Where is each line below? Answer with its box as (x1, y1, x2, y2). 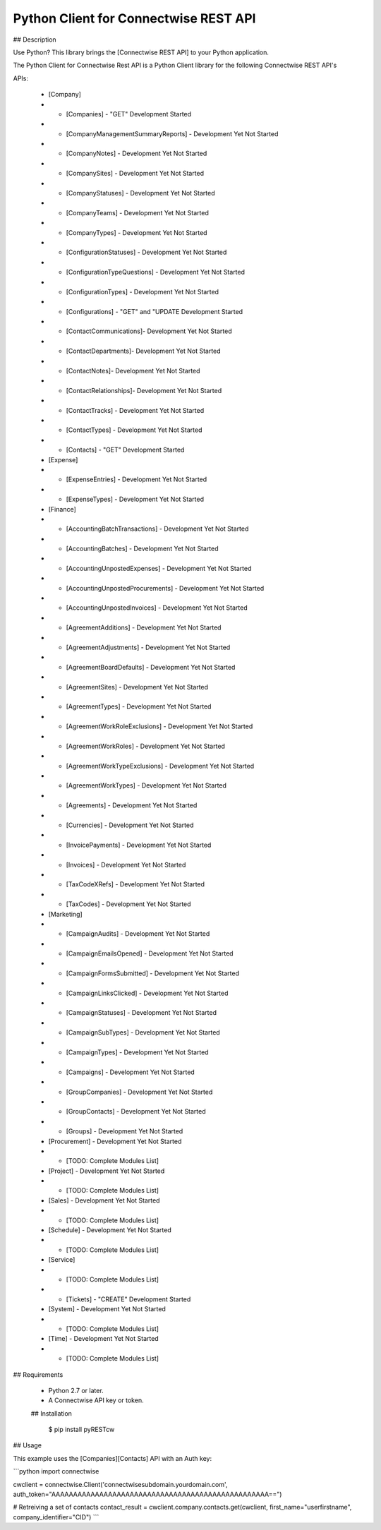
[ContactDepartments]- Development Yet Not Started (66, 347, 222, 356)
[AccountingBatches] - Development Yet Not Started (66, 544, 219, 553)
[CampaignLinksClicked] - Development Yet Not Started (66, 989, 229, 997)
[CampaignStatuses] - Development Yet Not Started (66, 1008, 217, 1017)
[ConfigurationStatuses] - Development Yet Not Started (66, 248, 227, 257)
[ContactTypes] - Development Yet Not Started (66, 426, 202, 434)
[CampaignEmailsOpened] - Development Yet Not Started (66, 949, 234, 958)
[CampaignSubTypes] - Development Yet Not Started (66, 1028, 220, 1037)
